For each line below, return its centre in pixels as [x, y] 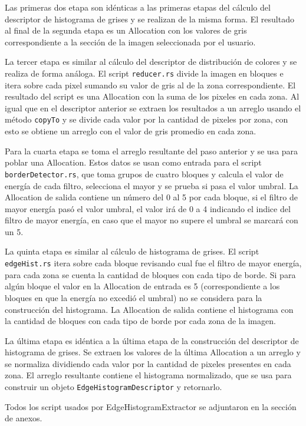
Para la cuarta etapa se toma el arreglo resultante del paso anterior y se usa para [152, 151]
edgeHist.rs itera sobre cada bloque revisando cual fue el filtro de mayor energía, [153, 263]
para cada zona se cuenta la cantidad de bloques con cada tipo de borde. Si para [150, 274]
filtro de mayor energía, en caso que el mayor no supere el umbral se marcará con [152, 220]
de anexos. [24, 418]
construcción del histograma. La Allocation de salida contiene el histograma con [149, 309]
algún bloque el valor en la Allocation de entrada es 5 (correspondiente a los [142, 286]
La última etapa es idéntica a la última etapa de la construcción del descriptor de [152, 340]
